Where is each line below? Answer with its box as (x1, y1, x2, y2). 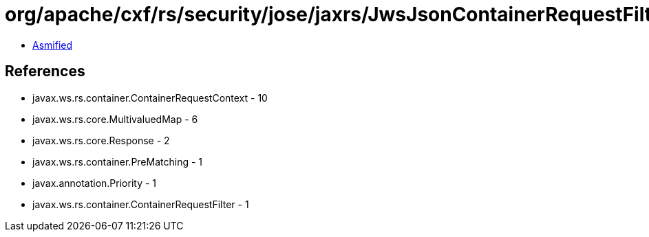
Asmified (32, 38, 73, 51)
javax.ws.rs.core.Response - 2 (32, 134, 170, 146)
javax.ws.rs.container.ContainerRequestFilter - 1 (32, 198, 249, 210)
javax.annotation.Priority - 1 (32, 177, 157, 189)
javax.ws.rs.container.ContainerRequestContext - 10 (32, 91, 268, 104)
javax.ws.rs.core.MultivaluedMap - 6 (32, 113, 198, 125)
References (5, 63, 85, 80)
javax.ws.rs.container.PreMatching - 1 (32, 155, 203, 168)
